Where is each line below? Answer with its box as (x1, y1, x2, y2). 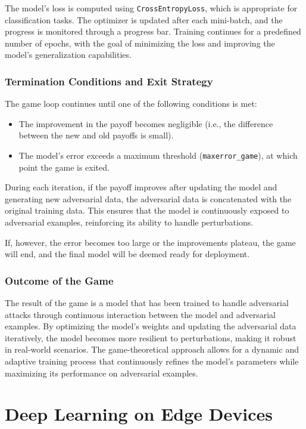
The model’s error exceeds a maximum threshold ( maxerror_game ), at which (18, 149, 298, 162)
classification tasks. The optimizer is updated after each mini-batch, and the (5, 13, 283, 26)
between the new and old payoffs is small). (18, 129, 174, 141)
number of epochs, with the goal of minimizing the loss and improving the (5, 36, 275, 49)
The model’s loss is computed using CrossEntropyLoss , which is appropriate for (5, 2, 298, 14)
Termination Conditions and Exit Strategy (5, 73, 213, 88)
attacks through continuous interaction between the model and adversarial (5, 308, 276, 320)
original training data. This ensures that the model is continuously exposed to (5, 204, 289, 217)
